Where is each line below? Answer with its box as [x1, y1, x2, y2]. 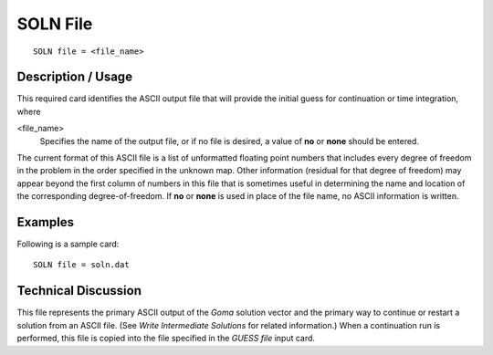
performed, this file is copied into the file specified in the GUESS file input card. [16, 333, 315, 344]
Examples [16, 214, 75, 230]
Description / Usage [16, 69, 132, 85]
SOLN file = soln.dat [33, 260, 130, 270]
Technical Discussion [16, 283, 142, 298]
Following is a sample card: [16, 238, 120, 250]
